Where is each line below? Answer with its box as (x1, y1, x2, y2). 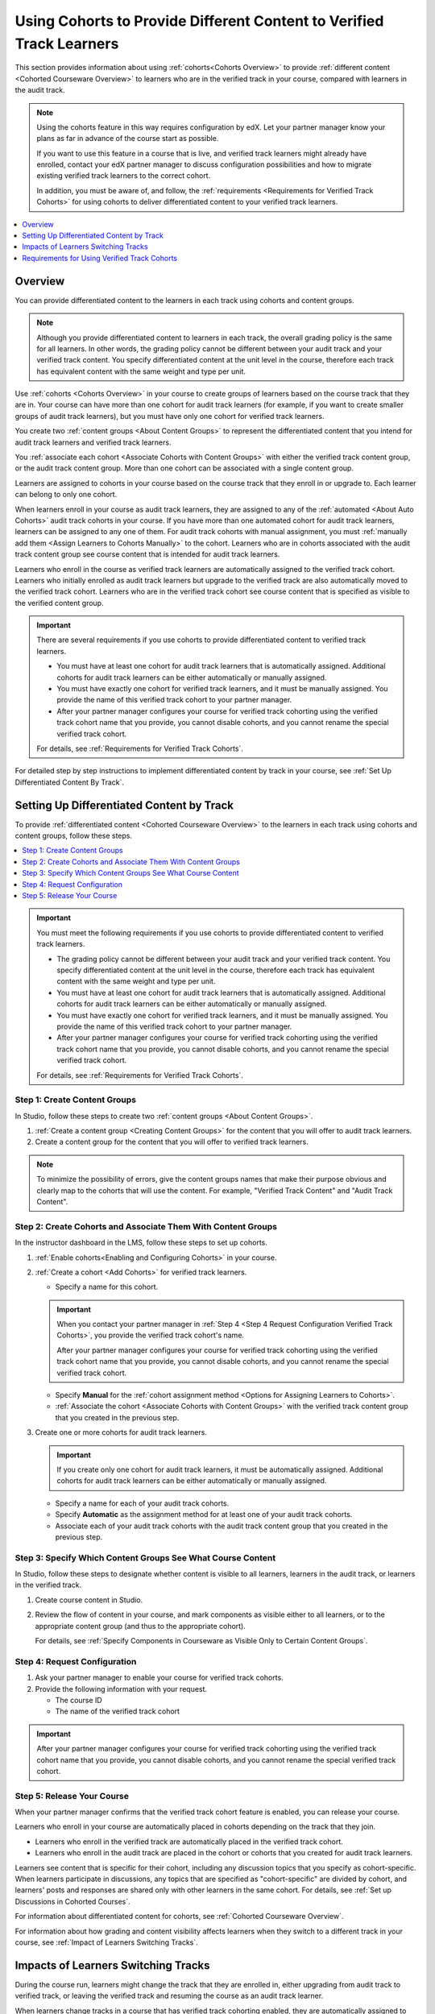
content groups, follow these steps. (14, 831, 133, 841)
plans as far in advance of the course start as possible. (36, 134, 219, 143)
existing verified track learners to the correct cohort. (36, 171, 211, 180)
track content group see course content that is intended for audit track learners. (14, 549, 280, 559)
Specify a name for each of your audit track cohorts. (55, 1498, 230, 1508)
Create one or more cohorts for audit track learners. (35, 1428, 207, 1437)
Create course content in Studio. (35, 1595, 143, 1605)
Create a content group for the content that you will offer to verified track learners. (35, 1137, 309, 1147)
